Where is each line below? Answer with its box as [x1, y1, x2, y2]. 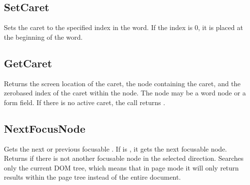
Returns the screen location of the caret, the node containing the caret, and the [4, 78, 241, 88]
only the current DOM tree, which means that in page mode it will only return [4, 162, 239, 172]
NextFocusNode [4, 121, 85, 136]
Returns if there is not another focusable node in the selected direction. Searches [4, 153, 244, 163]
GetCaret [4, 55, 52, 70]
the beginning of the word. [4, 31, 83, 42]
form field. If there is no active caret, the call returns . [4, 97, 166, 107]
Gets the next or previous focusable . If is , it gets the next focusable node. [4, 143, 227, 154]
